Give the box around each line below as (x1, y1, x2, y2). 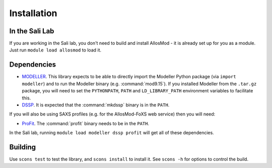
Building (9, 143, 36, 151)
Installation (9, 8, 57, 19)
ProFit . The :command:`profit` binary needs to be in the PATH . (22, 120, 150, 126)
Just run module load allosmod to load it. (9, 47, 102, 53)
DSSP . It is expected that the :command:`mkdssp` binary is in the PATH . (22, 101, 170, 108)
